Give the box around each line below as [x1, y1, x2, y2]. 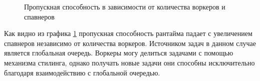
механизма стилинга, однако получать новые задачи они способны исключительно [4, 57, 255, 67]
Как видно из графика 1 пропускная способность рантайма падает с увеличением [4, 28, 252, 38]
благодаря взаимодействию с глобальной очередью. [4, 67, 160, 77]
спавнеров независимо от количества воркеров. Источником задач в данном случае [4, 37, 256, 48]
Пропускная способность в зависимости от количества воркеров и [24, 1, 225, 11]
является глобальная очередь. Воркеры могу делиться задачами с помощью [4, 47, 233, 58]
